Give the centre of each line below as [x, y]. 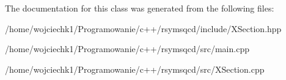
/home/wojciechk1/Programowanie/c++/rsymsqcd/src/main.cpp [127, 49]
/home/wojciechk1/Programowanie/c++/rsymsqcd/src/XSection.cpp [135, 69]
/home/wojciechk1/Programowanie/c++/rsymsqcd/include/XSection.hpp [143, 28]
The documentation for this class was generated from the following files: [140, 8]
